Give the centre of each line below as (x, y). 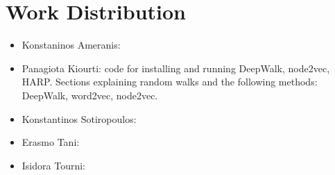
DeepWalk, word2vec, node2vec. (90, 95)
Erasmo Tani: (51, 142)
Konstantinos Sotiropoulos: (79, 118)
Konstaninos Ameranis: (71, 45)
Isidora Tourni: (53, 165)
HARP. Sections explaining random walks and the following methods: (170, 82)
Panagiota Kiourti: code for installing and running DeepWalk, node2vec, (176, 68)
